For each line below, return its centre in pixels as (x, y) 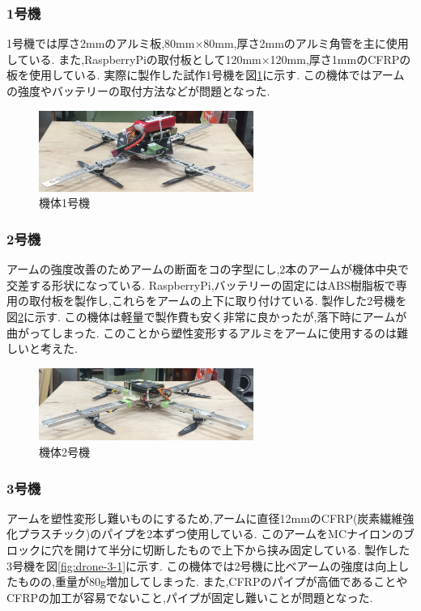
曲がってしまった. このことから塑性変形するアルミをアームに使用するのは (202, 332)
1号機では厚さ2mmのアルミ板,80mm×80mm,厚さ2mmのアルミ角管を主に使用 (208, 43)
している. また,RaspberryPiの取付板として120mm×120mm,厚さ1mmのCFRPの (209, 59)
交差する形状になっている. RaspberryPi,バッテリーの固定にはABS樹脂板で (201, 284)
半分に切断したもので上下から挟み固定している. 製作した (259, 550)
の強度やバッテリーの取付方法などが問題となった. (138, 91)
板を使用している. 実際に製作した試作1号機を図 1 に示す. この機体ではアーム (206, 75)
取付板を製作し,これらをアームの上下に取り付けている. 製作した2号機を (218, 301)
